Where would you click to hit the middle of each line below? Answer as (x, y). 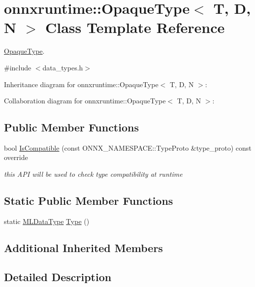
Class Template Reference (135, 27)
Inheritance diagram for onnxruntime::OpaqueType (81, 84)
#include (18, 67)
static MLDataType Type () (47, 221)
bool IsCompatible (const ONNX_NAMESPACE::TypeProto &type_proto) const (128, 147)
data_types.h (63, 67)
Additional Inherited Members (83, 247)
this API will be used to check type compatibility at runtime (93, 174)
